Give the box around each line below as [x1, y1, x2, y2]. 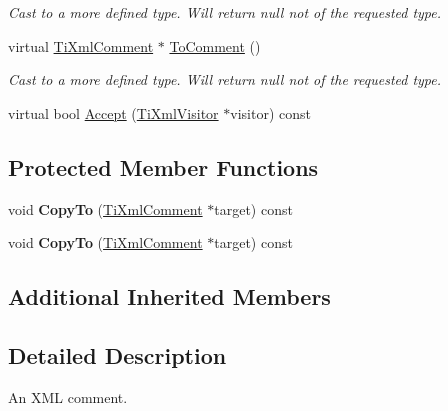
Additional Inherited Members [8, 281, 331, 312]
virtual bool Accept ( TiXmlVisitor [8, 102, 219, 123]
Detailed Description [8, 339, 227, 370]
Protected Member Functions [8, 151, 319, 182]
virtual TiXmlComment [8, 35, 154, 56]
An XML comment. [8, 386, 128, 407]
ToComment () [169, 35, 261, 56]
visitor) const [230, 102, 311, 123]
